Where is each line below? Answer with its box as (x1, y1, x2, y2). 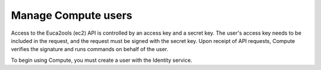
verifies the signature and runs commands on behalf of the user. (11, 46, 169, 53)
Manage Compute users (11, 9, 133, 22)
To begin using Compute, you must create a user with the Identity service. (11, 56, 193, 64)
